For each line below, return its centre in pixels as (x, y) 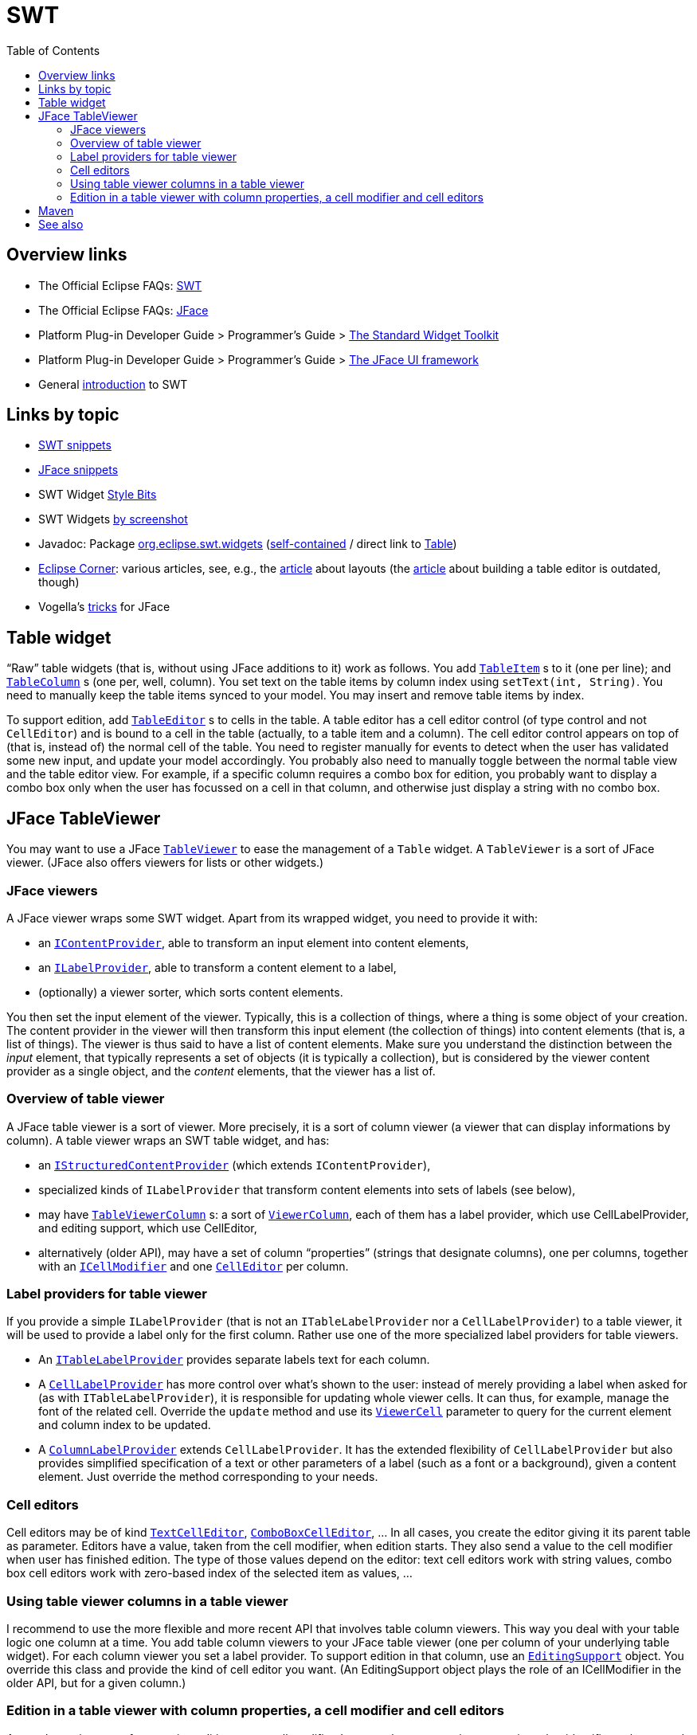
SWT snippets (75, 445)
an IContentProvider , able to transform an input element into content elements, (254, 942)
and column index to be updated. (125, 1425)
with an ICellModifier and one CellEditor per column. (194, 1266)
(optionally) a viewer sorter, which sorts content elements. (191, 992)
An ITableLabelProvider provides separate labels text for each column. (234, 1360)
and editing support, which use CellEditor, (148, 1228)
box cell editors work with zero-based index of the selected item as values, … (209, 1573)
